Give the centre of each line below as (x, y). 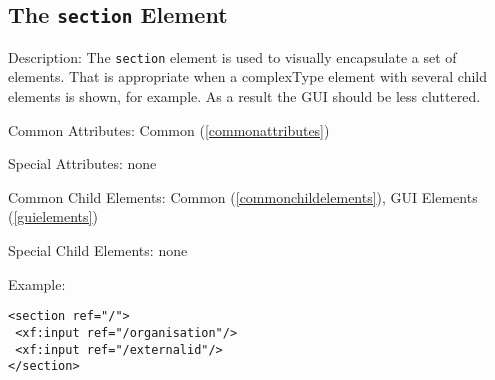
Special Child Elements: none (98, 250)
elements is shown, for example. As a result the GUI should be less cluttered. (244, 96)
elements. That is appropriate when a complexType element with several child (248, 76)
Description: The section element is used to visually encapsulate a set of (232, 56)
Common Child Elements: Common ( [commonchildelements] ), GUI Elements (243, 196)
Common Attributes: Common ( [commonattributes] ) (169, 129)
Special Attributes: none (82, 163)
